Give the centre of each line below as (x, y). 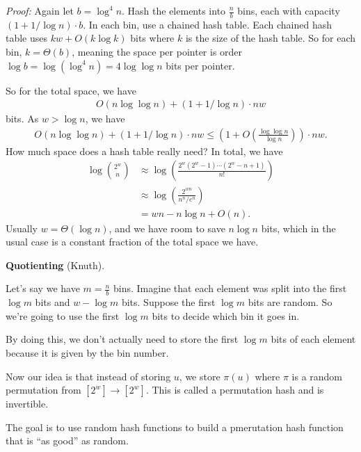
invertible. (27, 404)
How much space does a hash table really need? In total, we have (144, 151)
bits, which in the (298, 228)
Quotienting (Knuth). (55, 265)
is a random (317, 376)
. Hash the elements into (174, 10)
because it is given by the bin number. (87, 352)
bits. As (22, 119)
